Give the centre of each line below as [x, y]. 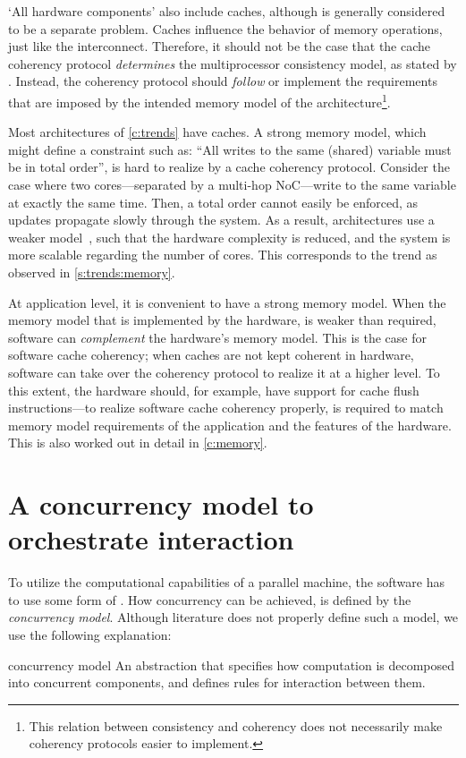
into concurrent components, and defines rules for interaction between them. [217, 682]
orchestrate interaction [151, 539]
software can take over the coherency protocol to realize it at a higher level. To [224, 372]
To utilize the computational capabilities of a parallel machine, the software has [226, 582]
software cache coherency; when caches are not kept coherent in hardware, [211, 355]
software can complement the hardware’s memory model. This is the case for [217, 337]
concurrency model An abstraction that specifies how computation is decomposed [232, 664]
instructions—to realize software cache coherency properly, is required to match [226, 408]
